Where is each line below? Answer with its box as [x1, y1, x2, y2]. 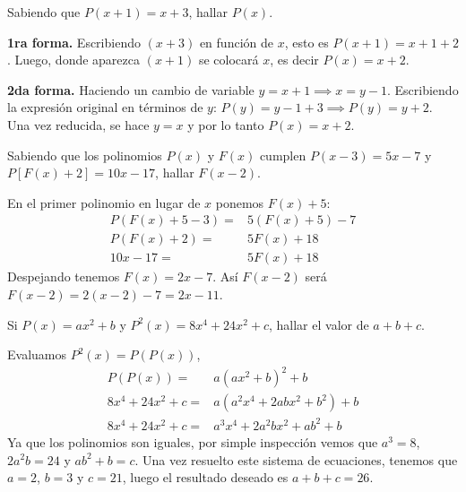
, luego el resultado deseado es [122, 468, 289, 487]
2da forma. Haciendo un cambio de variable [7, 80, 255, 99]
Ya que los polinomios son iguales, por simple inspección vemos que [7, 432, 378, 451]
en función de [199, 32, 273, 51]
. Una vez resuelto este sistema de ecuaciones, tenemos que [134, 450, 458, 469]
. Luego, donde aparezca [7, 50, 141, 69]
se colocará [198, 50, 259, 69]
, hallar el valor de [269, 315, 369, 333]
